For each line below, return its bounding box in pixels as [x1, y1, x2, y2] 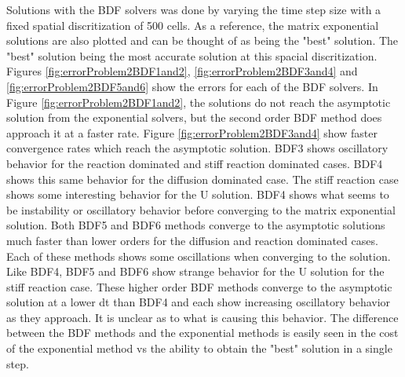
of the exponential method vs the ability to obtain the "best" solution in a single [6, 340, 392, 357]
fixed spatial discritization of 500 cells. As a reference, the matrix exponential [6, 16, 379, 33]
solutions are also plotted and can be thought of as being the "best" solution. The [6, 32, 399, 49]
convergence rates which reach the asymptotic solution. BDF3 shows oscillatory [6, 140, 389, 156]
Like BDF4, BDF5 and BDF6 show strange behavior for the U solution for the [6, 263, 385, 280]
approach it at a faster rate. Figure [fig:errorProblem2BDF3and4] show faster [6, 124, 378, 141]
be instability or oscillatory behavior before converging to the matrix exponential [6, 201, 396, 218]
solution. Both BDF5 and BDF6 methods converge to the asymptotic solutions [6, 217, 385, 233]
